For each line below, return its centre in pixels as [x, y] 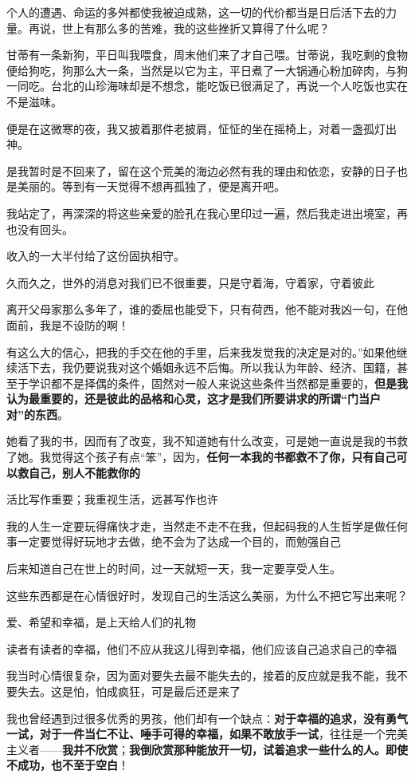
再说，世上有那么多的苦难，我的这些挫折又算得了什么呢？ [179, 28]
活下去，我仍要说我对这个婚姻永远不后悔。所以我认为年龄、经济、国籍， [207, 367]
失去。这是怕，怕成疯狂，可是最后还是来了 [129, 691]
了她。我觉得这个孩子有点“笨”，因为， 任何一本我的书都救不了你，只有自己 [202, 457]
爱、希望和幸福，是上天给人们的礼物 [101, 622]
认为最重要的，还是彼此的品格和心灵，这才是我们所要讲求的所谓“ [177, 399]
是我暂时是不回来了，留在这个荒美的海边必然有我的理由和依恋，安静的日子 [202, 170]
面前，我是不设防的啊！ [68, 324]
